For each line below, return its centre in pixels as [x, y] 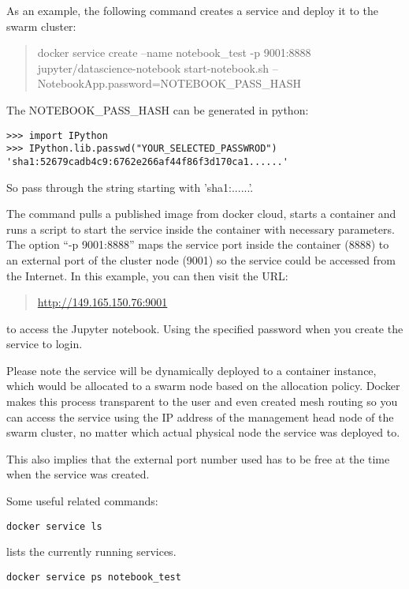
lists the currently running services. [91, 551]
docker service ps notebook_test [94, 577]
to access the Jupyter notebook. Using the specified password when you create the [205, 328]
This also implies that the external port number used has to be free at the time [198, 458]
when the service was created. [78, 474]
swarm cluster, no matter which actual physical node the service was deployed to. [203, 432]
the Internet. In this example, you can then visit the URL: [147, 275]
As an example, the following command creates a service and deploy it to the [192, 10]
